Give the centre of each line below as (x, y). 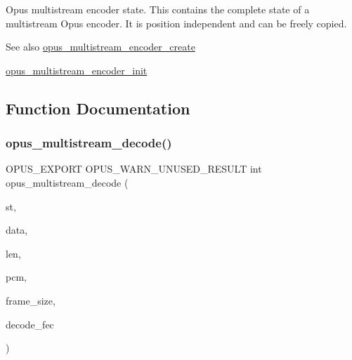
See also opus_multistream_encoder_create (100, 47)
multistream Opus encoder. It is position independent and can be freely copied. (176, 23)
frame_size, (31, 300)
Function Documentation (98, 108)
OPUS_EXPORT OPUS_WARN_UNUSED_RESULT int (134, 169)
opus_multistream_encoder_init (77, 70)
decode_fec (30, 324)
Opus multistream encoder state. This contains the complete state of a (158, 9)
